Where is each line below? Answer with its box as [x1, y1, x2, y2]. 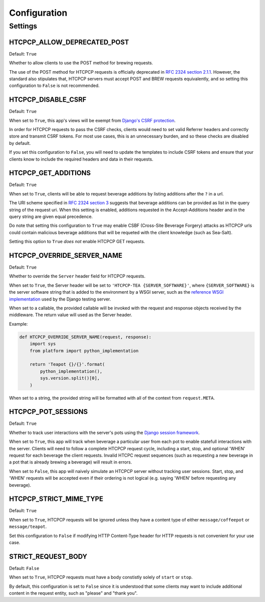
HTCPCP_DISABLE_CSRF [9, 96, 87, 104]
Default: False [9, 565, 39, 571]
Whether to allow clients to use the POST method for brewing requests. [9, 60, 153, 66]
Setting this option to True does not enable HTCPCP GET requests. [9, 239, 145, 245]
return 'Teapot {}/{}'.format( [29, 361, 105, 367]
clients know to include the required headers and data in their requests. [9, 156, 154, 162]
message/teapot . [9, 523, 47, 530]
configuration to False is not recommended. [9, 82, 100, 88]
